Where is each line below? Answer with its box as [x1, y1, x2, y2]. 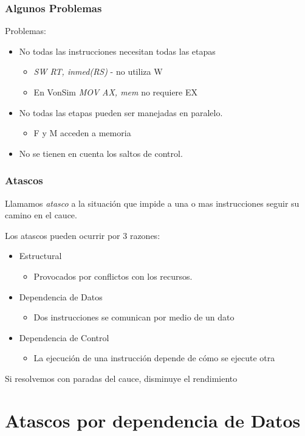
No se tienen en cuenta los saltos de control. [19, 147, 183, 159]
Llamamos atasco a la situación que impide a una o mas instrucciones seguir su [5, 196, 300, 209]
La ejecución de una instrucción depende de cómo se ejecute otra [33, 351, 275, 364]
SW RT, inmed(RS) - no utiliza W [33, 65, 163, 78]
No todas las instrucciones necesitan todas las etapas [19, 44, 216, 57]
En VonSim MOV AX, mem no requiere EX [33, 86, 198, 98]
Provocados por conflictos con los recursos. [33, 269, 193, 282]
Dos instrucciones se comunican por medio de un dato [33, 311, 235, 324]
